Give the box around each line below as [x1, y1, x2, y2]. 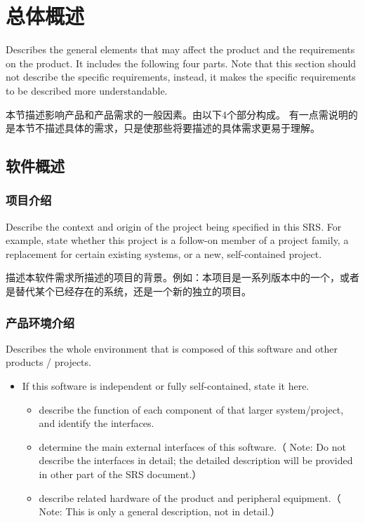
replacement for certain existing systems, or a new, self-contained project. [6, 246, 322, 261]
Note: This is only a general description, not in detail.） [39, 504, 280, 519]
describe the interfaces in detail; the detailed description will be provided [39, 453, 353, 468]
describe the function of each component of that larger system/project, [39, 402, 344, 416]
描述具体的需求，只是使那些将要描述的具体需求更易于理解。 [44, 121, 320, 135]
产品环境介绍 [6, 313, 75, 331]
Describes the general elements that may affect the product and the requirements [6, 42, 355, 57]
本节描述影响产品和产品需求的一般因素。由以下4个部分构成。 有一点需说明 [6, 107, 348, 121]
